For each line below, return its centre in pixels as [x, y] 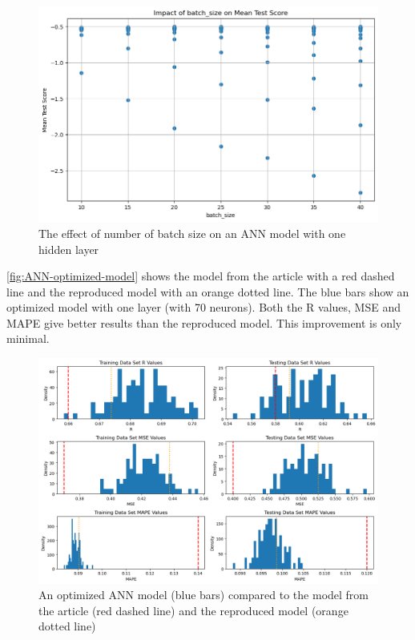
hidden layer [69, 249]
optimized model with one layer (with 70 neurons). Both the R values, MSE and [203, 307]
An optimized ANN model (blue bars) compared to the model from [204, 595]
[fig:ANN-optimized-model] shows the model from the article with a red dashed [201, 276]
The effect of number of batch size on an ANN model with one [192, 233]
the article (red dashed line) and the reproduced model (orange [193, 610]
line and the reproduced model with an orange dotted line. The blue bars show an [208, 291]
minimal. [28, 338]
